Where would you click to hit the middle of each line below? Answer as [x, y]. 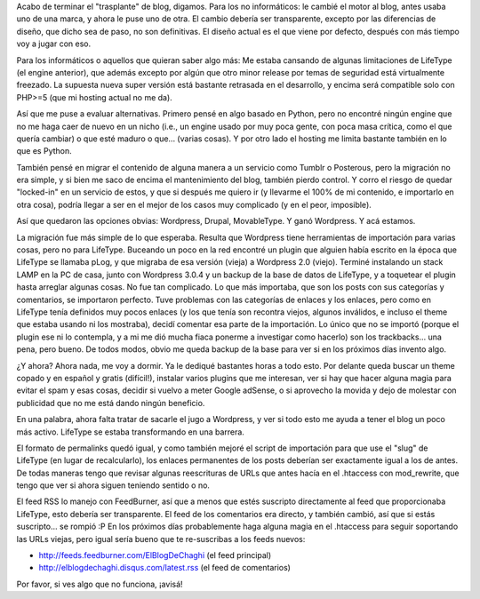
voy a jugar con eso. [54, 44]
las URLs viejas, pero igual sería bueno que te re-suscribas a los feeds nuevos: [161, 539]
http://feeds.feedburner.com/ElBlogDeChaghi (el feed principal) [155, 555]
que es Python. [44, 151]
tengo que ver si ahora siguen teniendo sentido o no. [113, 485]
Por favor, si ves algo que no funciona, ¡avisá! [100, 584]
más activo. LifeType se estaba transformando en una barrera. [130, 432]
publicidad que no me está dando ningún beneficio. [111, 403]
